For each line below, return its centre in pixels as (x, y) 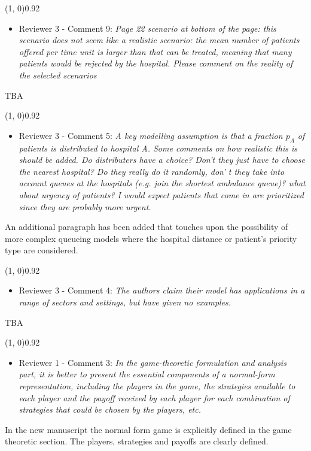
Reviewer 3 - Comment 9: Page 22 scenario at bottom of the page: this (147, 28)
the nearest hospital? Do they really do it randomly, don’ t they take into (152, 171)
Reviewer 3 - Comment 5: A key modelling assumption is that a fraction (151, 135)
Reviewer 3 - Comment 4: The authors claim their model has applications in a (162, 290)
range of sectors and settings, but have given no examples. (125, 302)
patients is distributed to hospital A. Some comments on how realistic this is (158, 148)
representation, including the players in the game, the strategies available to (157, 386)
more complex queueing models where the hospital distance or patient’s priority (151, 238)
